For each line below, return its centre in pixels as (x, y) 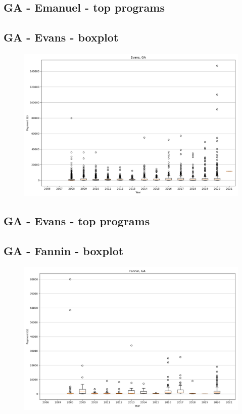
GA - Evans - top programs (77, 221)
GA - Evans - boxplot (61, 37)
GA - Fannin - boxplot (64, 251)
